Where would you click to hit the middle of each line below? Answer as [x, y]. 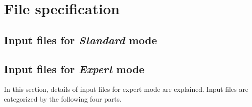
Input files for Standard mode [80, 40]
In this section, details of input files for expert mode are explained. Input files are [126, 89]
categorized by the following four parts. [63, 98]
